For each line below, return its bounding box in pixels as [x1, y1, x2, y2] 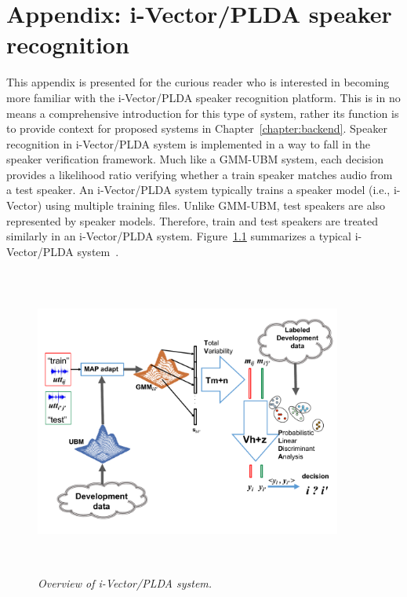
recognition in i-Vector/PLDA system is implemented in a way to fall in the [6, 135, 371, 152]
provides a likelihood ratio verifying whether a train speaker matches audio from [6, 166, 393, 182]
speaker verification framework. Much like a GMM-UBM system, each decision [6, 151, 383, 167]
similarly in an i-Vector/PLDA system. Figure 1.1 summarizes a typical [6, 228, 351, 244]
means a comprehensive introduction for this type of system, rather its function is [6, 104, 399, 121]
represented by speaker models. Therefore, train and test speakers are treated [6, 212, 379, 229]
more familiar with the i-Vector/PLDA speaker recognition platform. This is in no [6, 89, 401, 105]
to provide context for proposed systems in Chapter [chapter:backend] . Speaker [6, 120, 387, 137]
